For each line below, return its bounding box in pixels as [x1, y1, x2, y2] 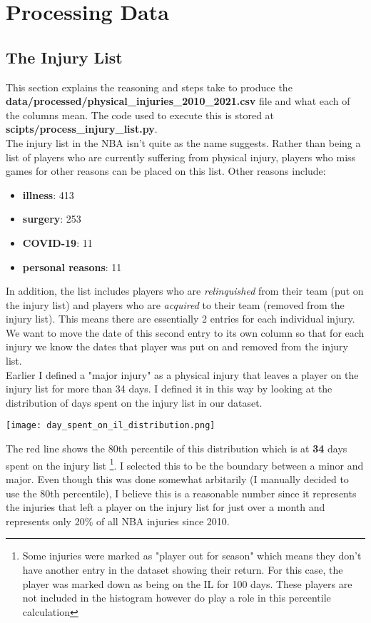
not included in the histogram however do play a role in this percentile [22, 590, 331, 605]
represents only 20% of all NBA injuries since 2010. [6, 513, 230, 528]
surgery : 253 [22, 211, 81, 226]
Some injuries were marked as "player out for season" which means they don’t [22, 548, 362, 563]
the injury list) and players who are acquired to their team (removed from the [6, 297, 345, 312]
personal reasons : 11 [22, 259, 122, 274]
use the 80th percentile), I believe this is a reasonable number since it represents [6, 485, 357, 500]
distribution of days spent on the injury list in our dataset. [6, 395, 263, 410]
